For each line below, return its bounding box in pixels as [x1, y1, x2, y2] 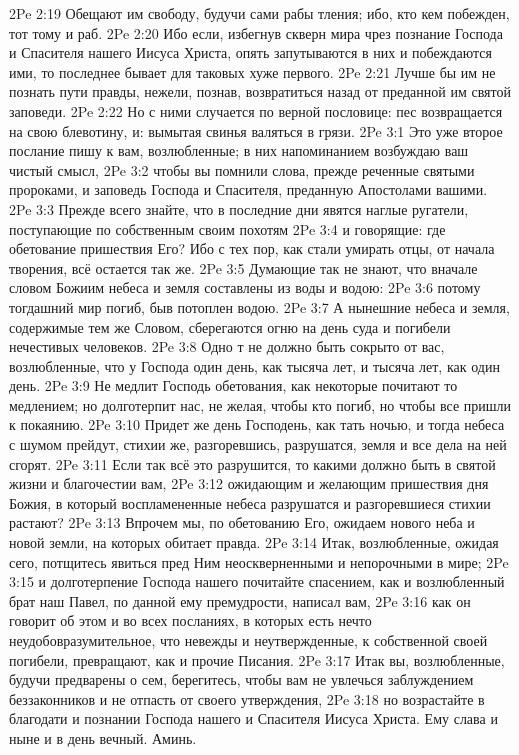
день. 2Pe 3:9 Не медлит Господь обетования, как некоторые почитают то [9, 375, 458, 396]
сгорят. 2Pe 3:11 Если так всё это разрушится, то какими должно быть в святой [9, 453, 496, 474]
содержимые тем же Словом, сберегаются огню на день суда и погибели [9, 316, 451, 337]
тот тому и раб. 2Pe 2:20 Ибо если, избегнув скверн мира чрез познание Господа [9, 22, 503, 43]
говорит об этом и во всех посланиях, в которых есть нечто [9, 610, 372, 631]
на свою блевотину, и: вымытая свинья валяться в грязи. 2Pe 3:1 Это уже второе [9, 120, 503, 141]
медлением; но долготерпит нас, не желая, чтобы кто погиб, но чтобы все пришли [9, 394, 512, 415]
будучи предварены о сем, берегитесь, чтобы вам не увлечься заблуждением [9, 669, 474, 690]
